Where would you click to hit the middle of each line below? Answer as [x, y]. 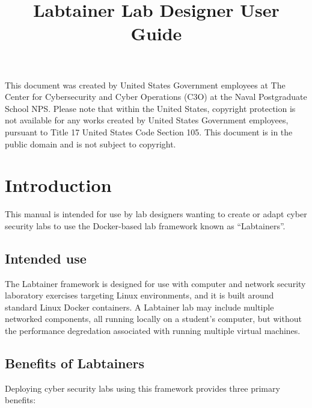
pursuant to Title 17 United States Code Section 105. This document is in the [149, 131]
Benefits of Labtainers [75, 363]
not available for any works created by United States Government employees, [147, 120]
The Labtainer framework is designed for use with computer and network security [155, 283]
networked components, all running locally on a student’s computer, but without [153, 319]
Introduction [58, 185]
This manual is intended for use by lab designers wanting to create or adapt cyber [156, 214]
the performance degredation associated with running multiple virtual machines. [153, 331]
